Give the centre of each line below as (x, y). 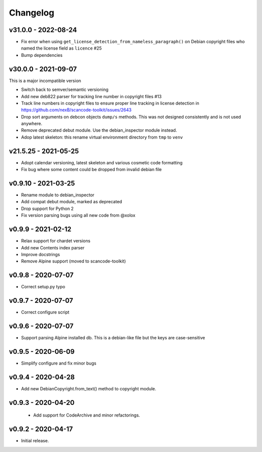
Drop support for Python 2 (47, 209)
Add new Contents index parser (53, 247)
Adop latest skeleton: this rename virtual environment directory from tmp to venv (102, 137)
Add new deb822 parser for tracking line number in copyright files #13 (91, 96)
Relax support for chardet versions (56, 241)
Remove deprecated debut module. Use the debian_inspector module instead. (99, 130)
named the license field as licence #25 (61, 48)
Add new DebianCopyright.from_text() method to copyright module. (89, 388)
